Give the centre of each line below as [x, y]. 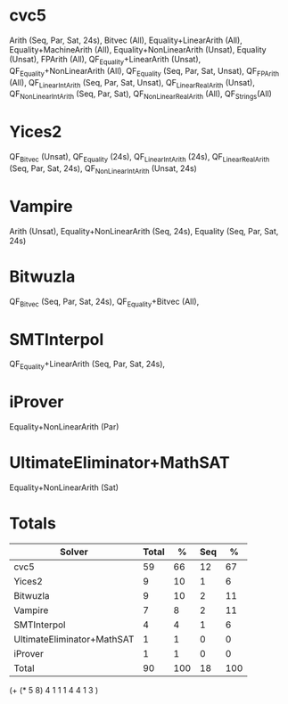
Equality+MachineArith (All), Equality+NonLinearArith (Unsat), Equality [138, 49]
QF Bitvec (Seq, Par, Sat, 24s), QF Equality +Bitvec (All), [104, 302]
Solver [74, 552]
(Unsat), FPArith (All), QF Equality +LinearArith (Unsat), [105, 60]
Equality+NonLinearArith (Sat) [64, 487]
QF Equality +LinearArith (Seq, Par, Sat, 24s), [87, 365]
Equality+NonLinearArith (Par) [64, 427]
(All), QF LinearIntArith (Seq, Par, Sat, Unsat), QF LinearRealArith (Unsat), [132, 83]
